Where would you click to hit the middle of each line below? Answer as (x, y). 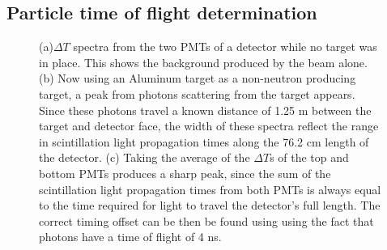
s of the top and (309, 157)
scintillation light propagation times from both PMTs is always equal (210, 189)
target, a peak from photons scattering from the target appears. (197, 93)
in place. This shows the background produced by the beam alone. (203, 62)
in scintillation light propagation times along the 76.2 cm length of (204, 141)
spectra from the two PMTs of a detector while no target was (225, 47)
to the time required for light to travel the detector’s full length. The (210, 205)
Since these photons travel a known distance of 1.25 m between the (205, 110)
